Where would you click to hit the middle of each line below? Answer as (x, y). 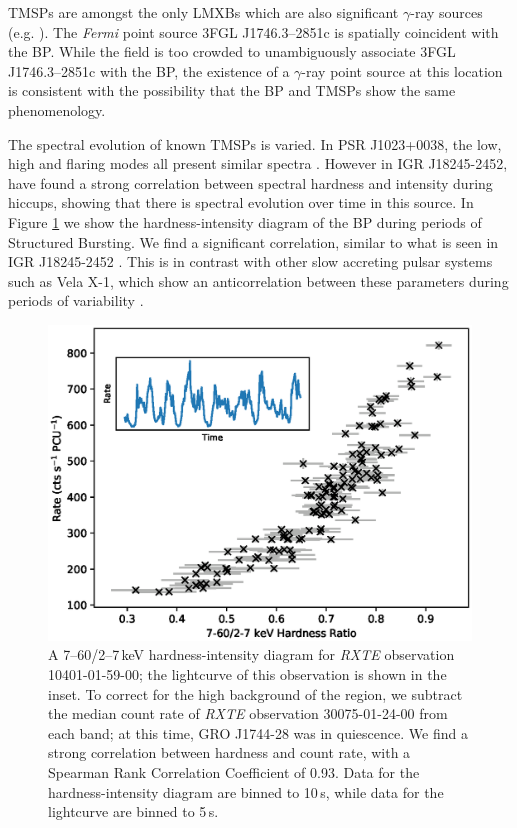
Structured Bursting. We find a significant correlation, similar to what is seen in (253, 241)
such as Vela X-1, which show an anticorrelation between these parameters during (258, 280)
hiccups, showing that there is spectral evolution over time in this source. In (241, 202)
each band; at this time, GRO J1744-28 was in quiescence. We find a (258, 732)
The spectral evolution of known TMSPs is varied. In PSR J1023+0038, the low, (255, 143)
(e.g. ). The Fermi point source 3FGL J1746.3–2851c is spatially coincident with (253, 31)
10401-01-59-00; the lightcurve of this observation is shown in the (247, 674)
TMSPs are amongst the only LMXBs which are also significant (203, 12)
